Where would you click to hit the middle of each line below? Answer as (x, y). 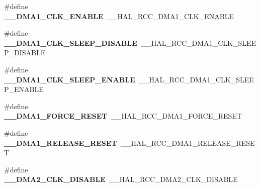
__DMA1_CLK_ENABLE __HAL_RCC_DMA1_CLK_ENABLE (119, 16)
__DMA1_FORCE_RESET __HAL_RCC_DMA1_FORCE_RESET (123, 116)
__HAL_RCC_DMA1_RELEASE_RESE (188, 143)
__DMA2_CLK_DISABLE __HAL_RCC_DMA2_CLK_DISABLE (121, 179)
